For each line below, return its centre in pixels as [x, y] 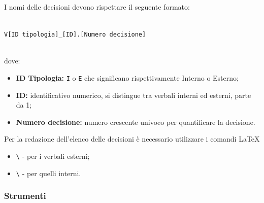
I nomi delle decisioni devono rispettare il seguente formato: [97, 7]
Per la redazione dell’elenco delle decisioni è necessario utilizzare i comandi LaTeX [132, 139]
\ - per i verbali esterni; [53, 156]
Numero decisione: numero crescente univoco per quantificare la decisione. [136, 122]
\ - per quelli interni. [48, 173]
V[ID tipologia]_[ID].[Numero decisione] [75, 35]
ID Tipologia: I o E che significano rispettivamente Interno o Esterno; [127, 78]
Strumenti [25, 196]
